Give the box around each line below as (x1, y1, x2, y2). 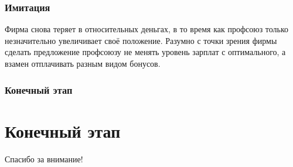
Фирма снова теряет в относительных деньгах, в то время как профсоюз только (5, 23, 289, 35)
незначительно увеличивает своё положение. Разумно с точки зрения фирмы (5, 34, 277, 46)
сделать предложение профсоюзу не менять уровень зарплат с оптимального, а (5, 46, 286, 58)
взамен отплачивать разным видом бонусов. (5, 57, 161, 69)
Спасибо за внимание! (5, 152, 83, 165)
